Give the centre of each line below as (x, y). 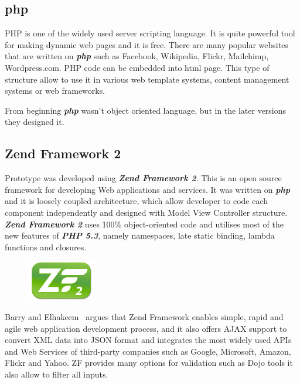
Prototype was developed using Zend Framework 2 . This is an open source (143, 178)
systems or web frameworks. (55, 91)
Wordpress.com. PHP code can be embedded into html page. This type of (137, 67)
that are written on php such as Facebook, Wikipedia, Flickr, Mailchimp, (137, 56)
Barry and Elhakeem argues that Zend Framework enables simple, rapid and (144, 317)
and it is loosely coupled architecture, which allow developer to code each (137, 201)
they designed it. (35, 122)
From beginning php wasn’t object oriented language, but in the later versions (146, 110)
